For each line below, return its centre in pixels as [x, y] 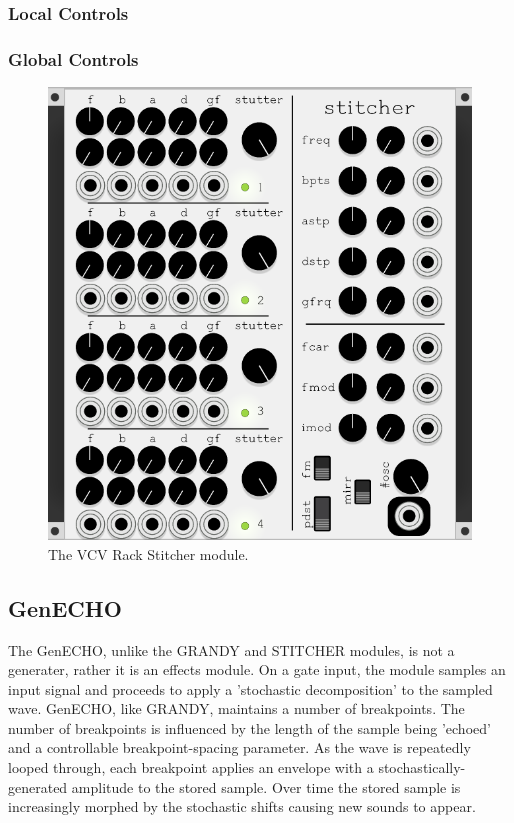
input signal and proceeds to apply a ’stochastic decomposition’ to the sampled [250, 688]
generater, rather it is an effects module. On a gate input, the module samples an [257, 669]
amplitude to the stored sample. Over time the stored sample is [266, 786]
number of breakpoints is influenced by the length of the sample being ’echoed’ [249, 727]
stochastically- [422, 767]
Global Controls [73, 58]
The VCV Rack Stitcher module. [148, 553]
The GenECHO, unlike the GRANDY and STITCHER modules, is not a [231, 649]
